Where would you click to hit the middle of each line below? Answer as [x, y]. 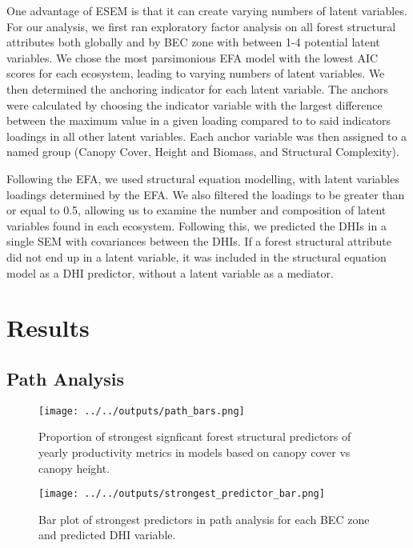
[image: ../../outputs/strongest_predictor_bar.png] [182, 494]
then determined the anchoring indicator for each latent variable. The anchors [198, 88]
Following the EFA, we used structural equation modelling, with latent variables [203, 178]
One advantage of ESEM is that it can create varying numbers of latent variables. [207, 10]
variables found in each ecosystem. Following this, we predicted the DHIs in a [196, 225]
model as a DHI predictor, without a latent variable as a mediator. [170, 272]
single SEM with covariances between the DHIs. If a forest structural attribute [199, 241]
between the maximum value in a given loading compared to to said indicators [199, 120]
